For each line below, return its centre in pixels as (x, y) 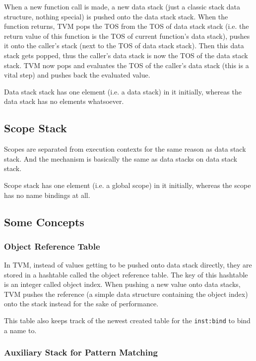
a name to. (20, 330)
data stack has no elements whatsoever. (64, 101)
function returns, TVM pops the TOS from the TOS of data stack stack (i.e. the (127, 26)
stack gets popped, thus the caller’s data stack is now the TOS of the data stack (126, 55)
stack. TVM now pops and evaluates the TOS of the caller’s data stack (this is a (127, 65)
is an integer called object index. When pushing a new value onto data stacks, (122, 284)
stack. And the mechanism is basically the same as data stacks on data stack (121, 158)
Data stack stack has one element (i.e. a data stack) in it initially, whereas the (123, 91)
